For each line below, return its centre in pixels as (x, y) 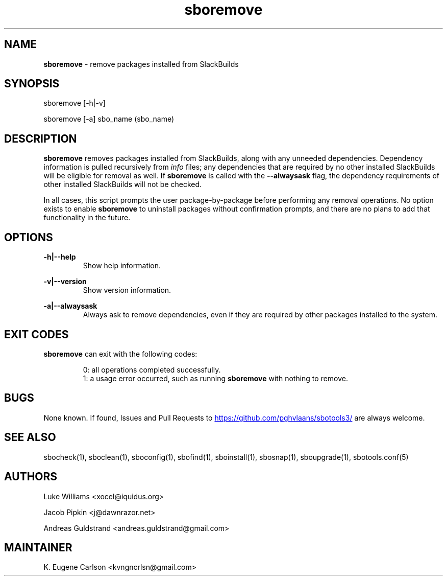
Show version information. (127, 290)
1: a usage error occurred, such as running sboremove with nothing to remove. (216, 378)
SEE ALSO (30, 437)
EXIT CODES (36, 334)
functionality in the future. (87, 218)
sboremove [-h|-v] (74, 103)
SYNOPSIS (32, 84)
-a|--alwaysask (70, 306)
